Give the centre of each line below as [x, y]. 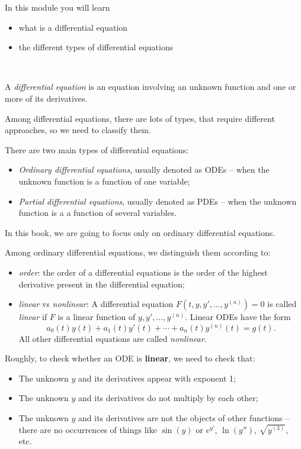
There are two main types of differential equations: [97, 149]
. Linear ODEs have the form [238, 317]
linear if [33, 317]
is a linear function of [97, 317]
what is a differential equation [73, 27]
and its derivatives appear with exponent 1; [157, 378]
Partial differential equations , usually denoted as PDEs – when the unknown [158, 201]
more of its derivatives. [46, 98]
